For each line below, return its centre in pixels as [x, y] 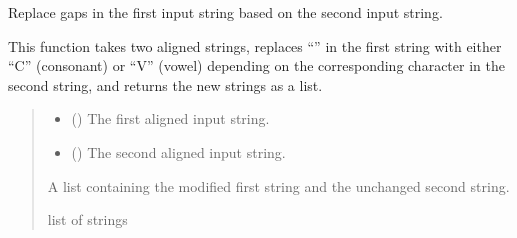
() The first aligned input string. [170, 118]
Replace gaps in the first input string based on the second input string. [225, 12]
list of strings [87, 219]
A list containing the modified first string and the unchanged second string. [278, 185]
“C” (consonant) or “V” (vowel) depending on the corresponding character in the [256, 65]
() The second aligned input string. [178, 151]
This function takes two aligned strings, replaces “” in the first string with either [255, 45]
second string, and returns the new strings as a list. [165, 84]
